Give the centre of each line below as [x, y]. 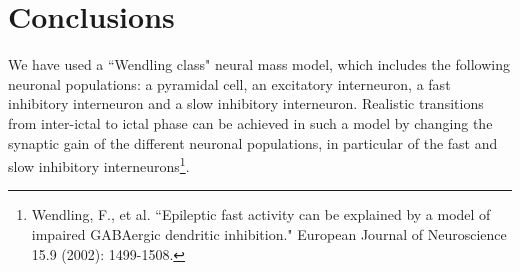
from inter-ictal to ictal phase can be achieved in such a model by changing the [250, 122]
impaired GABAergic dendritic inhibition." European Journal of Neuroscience [269, 233]
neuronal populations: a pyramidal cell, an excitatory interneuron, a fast [229, 83]
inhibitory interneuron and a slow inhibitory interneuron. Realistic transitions [246, 103]
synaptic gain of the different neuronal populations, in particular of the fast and [253, 142]
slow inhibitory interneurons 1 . [99, 164]
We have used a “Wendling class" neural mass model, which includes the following [259, 64]
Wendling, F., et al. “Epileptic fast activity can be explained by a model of [261, 214]
